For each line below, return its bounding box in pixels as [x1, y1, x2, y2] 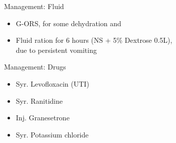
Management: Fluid [4, 1, 64, 11]
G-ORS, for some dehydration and [16, 18, 121, 28]
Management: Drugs [4, 61, 66, 72]
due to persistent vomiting [16, 44, 97, 55]
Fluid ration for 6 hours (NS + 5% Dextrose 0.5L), [16, 35, 172, 45]
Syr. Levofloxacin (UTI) [16, 78, 89, 89]
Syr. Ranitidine [16, 95, 63, 106]
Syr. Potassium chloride [16, 129, 89, 139]
